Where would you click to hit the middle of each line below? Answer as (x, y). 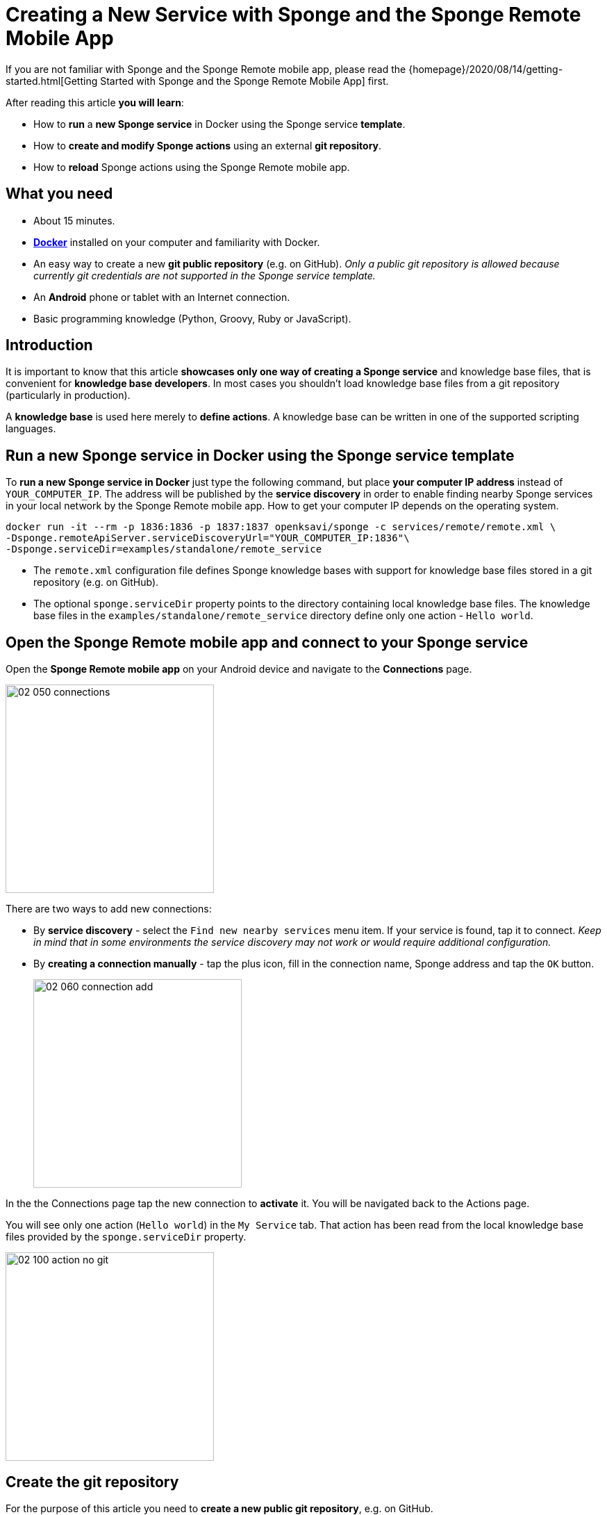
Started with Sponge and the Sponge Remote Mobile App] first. (244, 81)
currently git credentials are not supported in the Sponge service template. (205, 275)
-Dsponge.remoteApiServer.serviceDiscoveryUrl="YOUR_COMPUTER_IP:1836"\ (208, 538)
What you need (59, 194)
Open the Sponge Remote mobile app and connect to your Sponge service (267, 642)
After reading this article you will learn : (95, 102)
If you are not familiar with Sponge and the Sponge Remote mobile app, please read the (206, 69)
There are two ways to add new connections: (109, 909)
